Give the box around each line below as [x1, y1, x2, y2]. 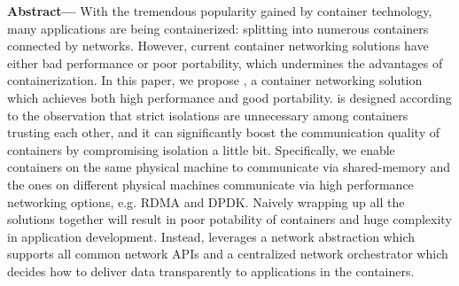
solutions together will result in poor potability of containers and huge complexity [7, 210, 452, 228]
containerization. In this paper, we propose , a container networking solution [7, 71, 423, 89]
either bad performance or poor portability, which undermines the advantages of [7, 53, 443, 72]
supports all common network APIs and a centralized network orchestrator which [7, 244, 448, 263]
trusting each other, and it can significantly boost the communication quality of [7, 123, 440, 142]
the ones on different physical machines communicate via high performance [7, 174, 414, 193]
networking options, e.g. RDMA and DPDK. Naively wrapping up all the [7, 192, 405, 211]
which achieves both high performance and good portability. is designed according [7, 88, 452, 106]
